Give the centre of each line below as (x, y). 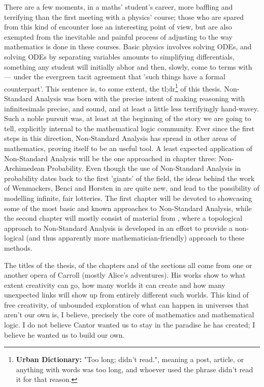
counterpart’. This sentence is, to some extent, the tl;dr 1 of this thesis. (113, 87)
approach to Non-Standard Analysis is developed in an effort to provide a (118, 228)
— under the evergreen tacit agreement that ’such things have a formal (115, 77)
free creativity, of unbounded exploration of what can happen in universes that (127, 304)
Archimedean (25, 168)
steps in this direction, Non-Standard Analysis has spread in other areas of (120, 138)
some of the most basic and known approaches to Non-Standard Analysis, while (128, 208)
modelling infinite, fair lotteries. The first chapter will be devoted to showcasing (128, 198)
